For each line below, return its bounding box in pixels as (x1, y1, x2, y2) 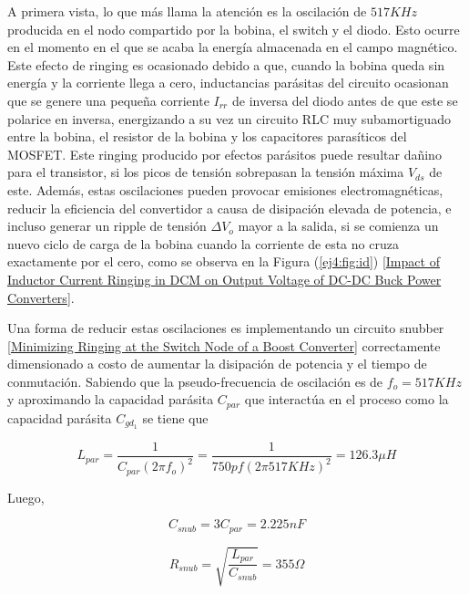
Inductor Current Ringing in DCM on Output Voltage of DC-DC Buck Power (7, 269, 442, 288)
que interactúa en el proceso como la (244, 390, 449, 409)
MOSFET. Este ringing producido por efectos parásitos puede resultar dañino (7, 144, 442, 163)
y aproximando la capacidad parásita (7, 390, 214, 409)
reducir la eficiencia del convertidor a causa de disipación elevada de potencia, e (7, 198, 452, 217)
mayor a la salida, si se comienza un (238, 216, 439, 235)
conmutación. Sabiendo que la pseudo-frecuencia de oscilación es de (7, 371, 383, 391)
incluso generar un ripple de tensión (7, 216, 207, 235)
